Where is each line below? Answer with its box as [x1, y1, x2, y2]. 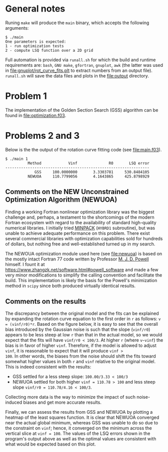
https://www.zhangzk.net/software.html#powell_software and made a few [5, 266, 158, 273]
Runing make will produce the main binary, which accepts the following [5, 20, 149, 26]
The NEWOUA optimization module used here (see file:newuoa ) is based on [5, 250, 162, 256]
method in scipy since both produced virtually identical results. [5, 283, 136, 289]
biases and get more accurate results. [23, 399, 102, 405]
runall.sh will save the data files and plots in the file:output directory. [5, 72, 149, 78]
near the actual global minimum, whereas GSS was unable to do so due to [5, 420, 158, 426]
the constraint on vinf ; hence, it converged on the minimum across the [5, 425, 152, 431]
